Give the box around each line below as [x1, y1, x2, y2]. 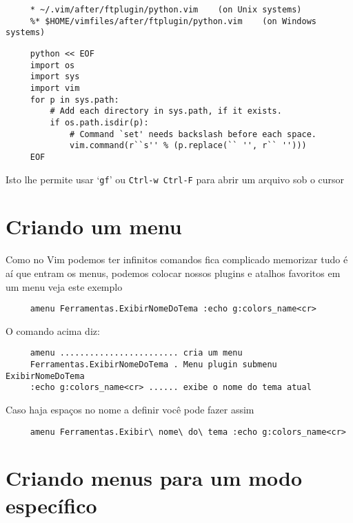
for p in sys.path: [30, 94, 119, 105]
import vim [30, 83, 80, 93]
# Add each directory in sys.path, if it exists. [50, 106, 282, 116]
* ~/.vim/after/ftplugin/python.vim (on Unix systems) [30, 5, 302, 14]
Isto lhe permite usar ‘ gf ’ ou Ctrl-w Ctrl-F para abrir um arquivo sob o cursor [6, 172, 345, 186]
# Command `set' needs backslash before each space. [70, 129, 317, 139]
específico [6, 491, 97, 519]
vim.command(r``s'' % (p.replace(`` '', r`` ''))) [70, 141, 307, 151]
